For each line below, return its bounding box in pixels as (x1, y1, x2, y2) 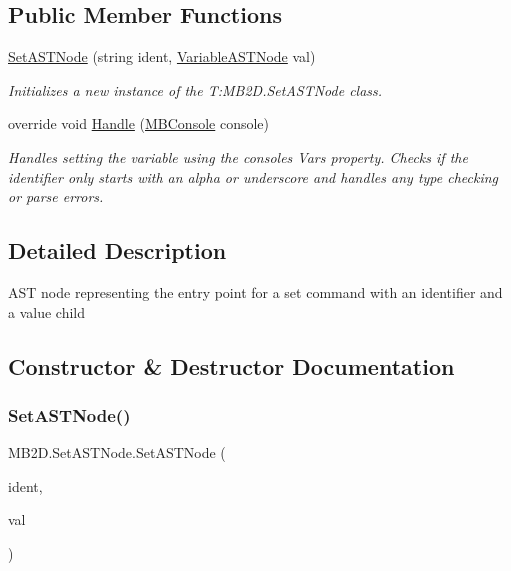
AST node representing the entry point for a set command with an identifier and (8, 281, 503, 302)
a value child (8, 301, 85, 322)
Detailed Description (8, 235, 227, 266)
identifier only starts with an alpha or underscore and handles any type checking (8, 166, 499, 187)
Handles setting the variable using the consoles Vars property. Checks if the (8, 146, 468, 167)
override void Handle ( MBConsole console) (8, 113, 270, 134)
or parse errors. (8, 186, 104, 207)
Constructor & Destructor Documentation (8, 350, 455, 381)
